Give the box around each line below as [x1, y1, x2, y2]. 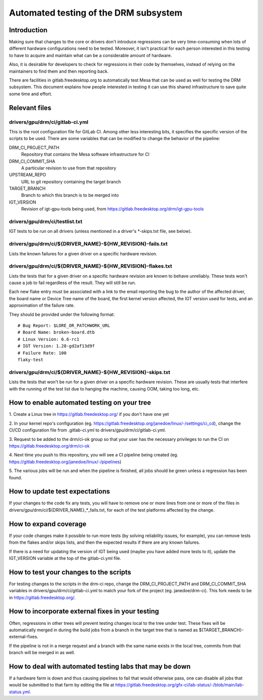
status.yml [9, 689, 30, 695]
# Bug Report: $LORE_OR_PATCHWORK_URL [18, 323, 111, 329]
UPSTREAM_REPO [9, 172, 46, 178]
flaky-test [18, 357, 44, 362]
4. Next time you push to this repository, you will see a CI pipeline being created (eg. [9, 452, 179, 458]
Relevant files [9, 103, 52, 112]
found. [9, 474, 22, 480]
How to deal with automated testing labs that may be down [9, 662, 191, 671]
